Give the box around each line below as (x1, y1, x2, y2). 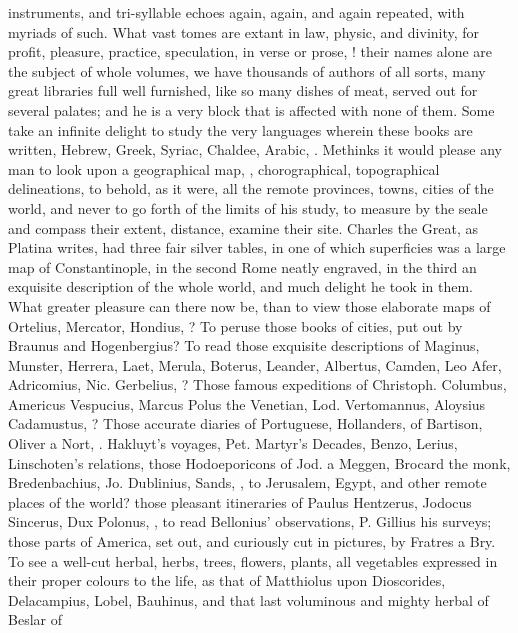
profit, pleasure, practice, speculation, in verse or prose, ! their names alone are (8, 41, 493, 62)
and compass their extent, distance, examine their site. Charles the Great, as (8, 217, 479, 238)
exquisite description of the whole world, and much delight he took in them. (8, 276, 473, 297)
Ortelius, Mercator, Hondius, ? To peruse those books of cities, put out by (8, 315, 463, 336)
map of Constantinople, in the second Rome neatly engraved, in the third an (8, 256, 477, 277)
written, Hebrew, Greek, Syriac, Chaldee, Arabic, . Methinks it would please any (8, 139, 502, 160)
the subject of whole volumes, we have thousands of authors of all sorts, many (8, 60, 486, 81)
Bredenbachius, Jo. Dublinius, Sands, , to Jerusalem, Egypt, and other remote (8, 472, 487, 493)
